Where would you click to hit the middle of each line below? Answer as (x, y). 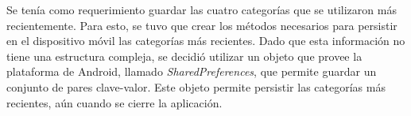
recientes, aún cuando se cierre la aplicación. (114, 102)
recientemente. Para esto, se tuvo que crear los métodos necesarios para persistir (202, 25)
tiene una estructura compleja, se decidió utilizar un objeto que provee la (184, 56)
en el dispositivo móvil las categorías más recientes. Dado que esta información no (206, 41)
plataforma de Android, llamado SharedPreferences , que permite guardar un (192, 71)
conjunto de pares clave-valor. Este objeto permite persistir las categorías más (196, 86)
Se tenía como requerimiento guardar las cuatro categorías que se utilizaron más (202, 9)
